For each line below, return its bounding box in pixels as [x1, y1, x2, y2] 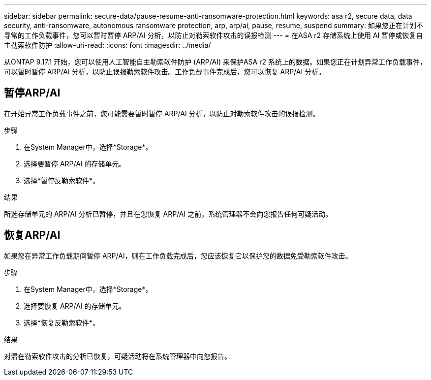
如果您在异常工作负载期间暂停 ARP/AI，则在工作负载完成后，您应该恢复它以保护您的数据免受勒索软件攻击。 [4, 251, 352, 260]
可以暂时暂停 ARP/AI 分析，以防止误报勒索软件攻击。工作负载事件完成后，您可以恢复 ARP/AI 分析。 [4, 67, 326, 76]
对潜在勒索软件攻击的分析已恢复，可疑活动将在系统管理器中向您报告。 [4, 351, 231, 360]
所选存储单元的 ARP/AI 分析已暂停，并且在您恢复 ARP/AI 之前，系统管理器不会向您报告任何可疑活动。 [4, 209, 333, 218]
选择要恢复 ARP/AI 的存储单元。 [24, 301, 126, 310]
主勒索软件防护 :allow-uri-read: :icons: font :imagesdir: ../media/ [4, 41, 211, 49]
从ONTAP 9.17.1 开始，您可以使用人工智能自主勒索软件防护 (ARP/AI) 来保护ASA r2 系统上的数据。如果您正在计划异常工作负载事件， [4, 58, 427, 66]
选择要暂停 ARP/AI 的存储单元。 [24, 159, 126, 168]
